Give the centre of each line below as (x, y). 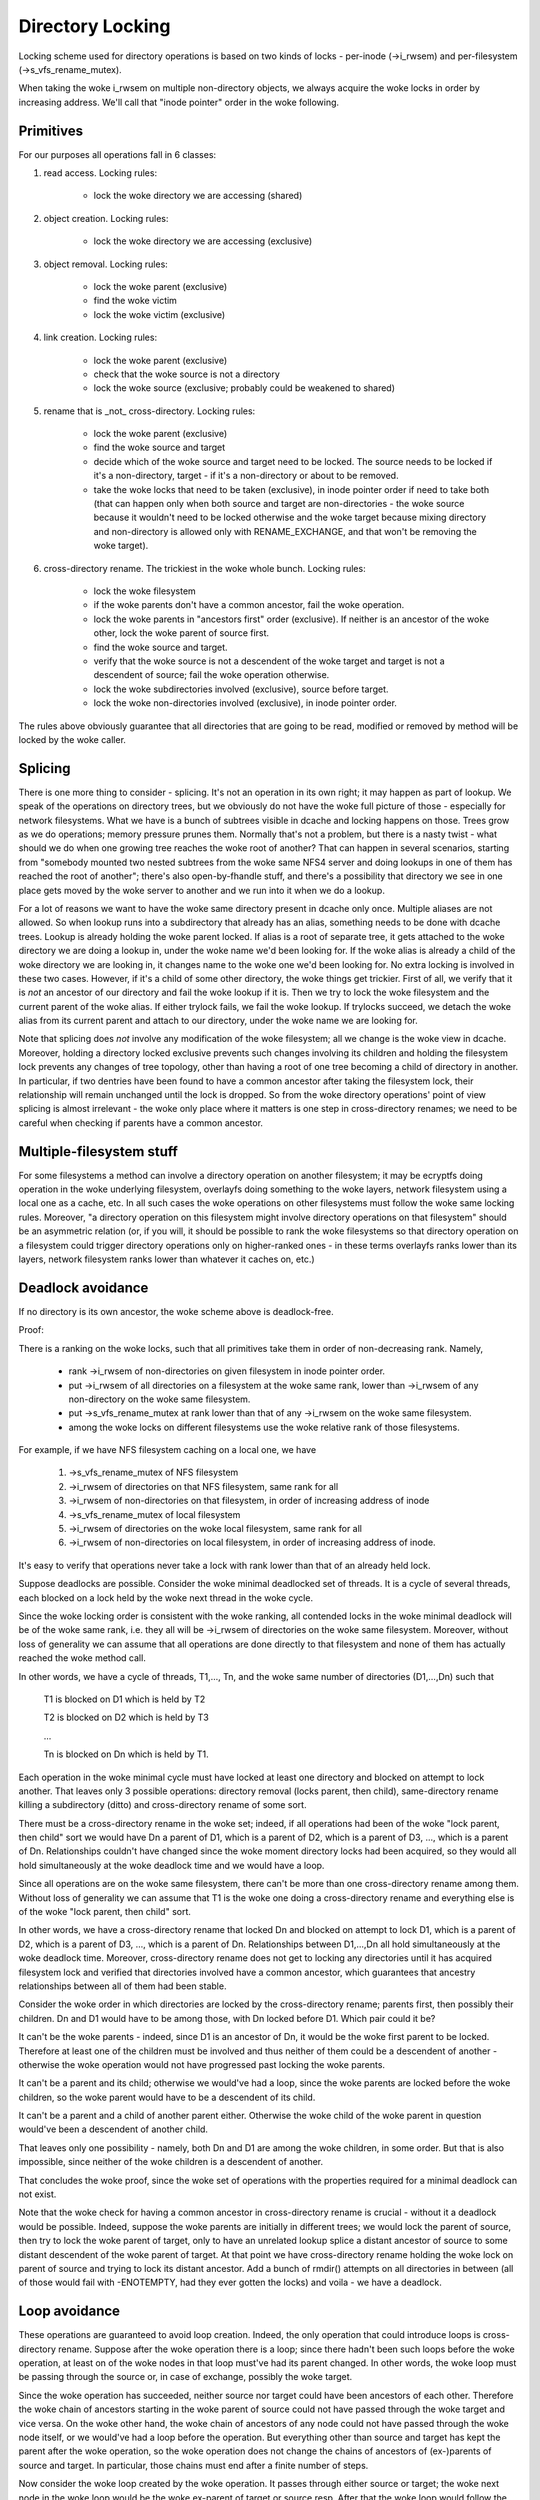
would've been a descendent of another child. (113, 2129)
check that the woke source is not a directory (186, 374)
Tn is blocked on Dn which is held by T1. (126, 1754)
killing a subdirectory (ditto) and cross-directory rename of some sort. (162, 1805)
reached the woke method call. (82, 1658)
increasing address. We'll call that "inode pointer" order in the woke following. (179, 102)
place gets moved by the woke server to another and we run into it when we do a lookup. (201, 890)
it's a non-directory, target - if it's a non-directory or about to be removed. (246, 476)
